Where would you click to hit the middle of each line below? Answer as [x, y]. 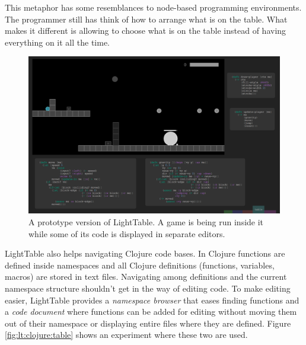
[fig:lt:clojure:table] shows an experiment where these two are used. [126, 335]
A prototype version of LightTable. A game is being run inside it [146, 221]
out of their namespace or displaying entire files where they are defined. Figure [148, 323]
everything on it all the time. [57, 42]
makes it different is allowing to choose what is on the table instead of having [146, 31]
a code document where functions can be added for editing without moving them [151, 312]
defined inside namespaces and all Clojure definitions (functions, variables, [140, 265]
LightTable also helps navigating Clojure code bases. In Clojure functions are [145, 253]
